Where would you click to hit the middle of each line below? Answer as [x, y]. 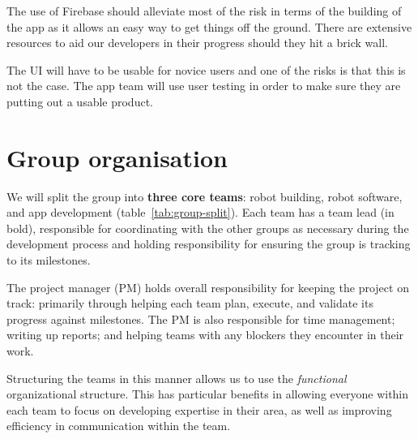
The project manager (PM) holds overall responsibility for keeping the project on [208, 287]
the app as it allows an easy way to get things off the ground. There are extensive [209, 26]
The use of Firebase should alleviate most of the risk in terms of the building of [204, 11]
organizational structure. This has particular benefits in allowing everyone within [208, 394]
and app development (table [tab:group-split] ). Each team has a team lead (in [200, 212]
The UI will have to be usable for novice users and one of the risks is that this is [206, 69]
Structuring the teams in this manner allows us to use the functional [177, 378]
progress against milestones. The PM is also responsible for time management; [201, 318]
